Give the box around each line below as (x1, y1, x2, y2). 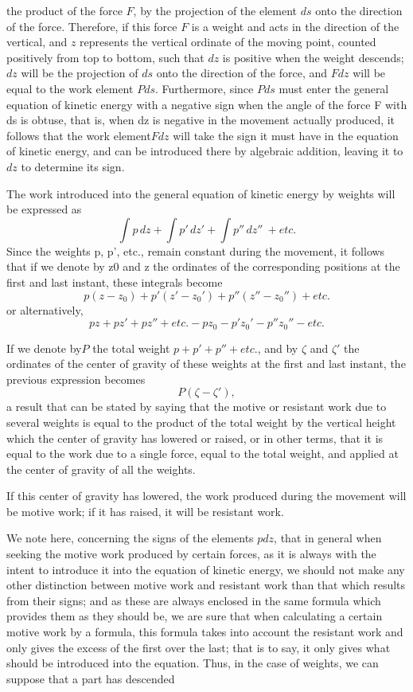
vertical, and (6, 33, 68, 50)
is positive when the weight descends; (222, 49, 404, 65)
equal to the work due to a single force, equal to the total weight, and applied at (6, 445, 399, 462)
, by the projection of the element (133, 2, 297, 18)
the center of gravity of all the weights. (6, 460, 196, 477)
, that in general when (274, 530, 382, 546)
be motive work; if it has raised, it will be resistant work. (6, 502, 284, 519)
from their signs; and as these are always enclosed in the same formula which (6, 592, 381, 608)
